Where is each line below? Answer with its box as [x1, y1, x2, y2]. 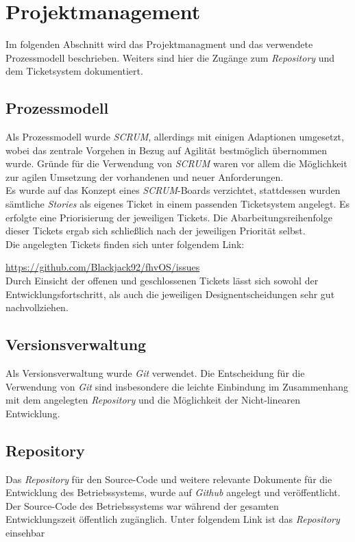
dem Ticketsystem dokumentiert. [5, 64, 143, 78]
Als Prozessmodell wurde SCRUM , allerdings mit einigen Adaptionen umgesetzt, [5, 130, 344, 144]
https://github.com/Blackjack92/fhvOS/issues [5, 260, 200, 274]
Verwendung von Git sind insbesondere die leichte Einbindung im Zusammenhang [5, 379, 348, 393]
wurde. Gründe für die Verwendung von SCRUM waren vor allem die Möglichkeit [5, 156, 347, 171]
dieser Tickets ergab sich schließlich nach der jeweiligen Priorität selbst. [5, 223, 306, 238]
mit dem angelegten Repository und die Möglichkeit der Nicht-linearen [5, 393, 301, 407]
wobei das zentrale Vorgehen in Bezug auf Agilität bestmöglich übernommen [5, 143, 328, 157]
